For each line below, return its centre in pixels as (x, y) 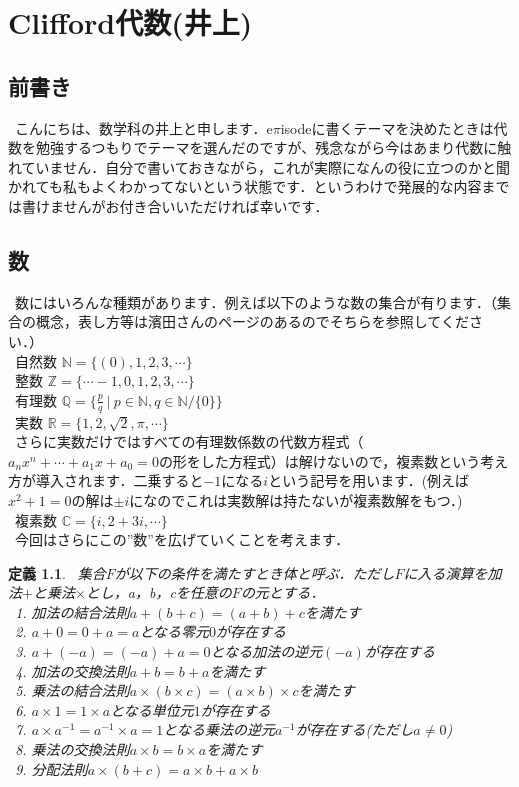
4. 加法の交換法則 (72, 670)
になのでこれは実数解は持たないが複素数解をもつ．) (296, 499)
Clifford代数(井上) (130, 22)
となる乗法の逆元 (219, 729)
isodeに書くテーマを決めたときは (387, 127)
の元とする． (282, 592)
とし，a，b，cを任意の (158, 592)
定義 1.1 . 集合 (57, 572)
